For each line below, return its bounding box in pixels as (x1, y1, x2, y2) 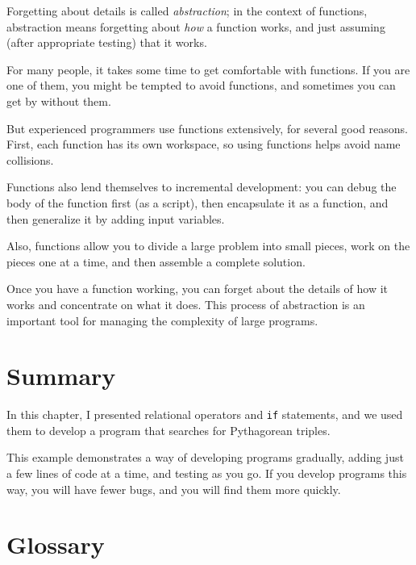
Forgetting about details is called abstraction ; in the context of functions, (6, 2, 368, 19)
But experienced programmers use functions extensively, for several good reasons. (6, 119, 408, 136)
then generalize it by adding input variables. (6, 210, 225, 227)
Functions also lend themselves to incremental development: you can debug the (6, 178, 397, 195)
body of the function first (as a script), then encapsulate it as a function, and (6, 194, 389, 211)
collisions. (6, 151, 54, 168)
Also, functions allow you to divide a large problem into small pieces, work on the (6, 237, 410, 254)
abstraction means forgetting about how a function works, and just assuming (6, 18, 385, 35)
